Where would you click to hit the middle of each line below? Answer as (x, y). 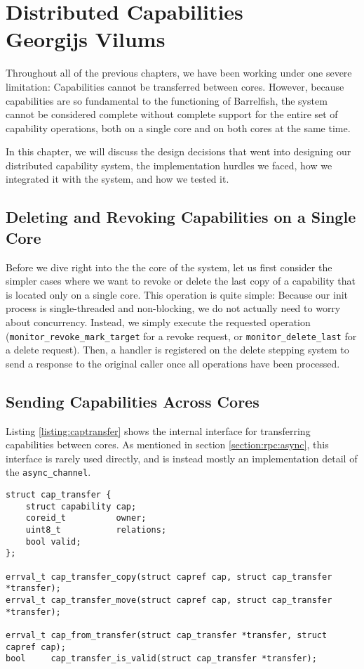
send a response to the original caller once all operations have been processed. (173, 363)
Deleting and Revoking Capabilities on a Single (181, 217)
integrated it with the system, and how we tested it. (117, 179)
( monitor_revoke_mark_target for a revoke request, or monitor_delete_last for (181, 336)
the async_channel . (48, 472)
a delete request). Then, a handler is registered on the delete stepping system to (177, 350)
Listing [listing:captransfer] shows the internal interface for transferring (158, 430)
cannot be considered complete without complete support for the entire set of (172, 114)
